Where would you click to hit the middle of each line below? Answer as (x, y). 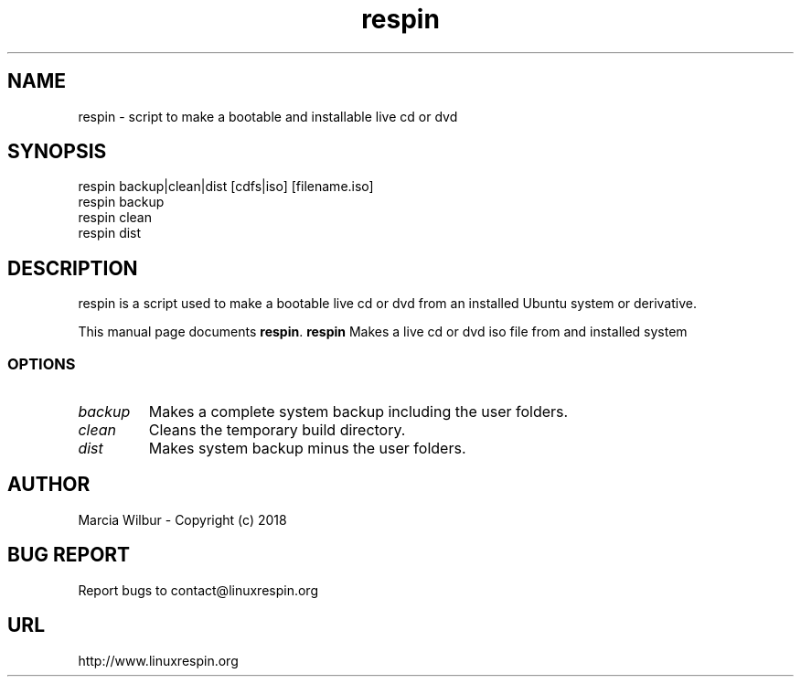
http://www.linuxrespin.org (158, 660)
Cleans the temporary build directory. (277, 430)
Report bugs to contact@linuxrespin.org (198, 590)
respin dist (110, 233)
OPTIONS (42, 363)
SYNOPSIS (57, 152)
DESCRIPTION (73, 268)
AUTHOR (49, 485)
